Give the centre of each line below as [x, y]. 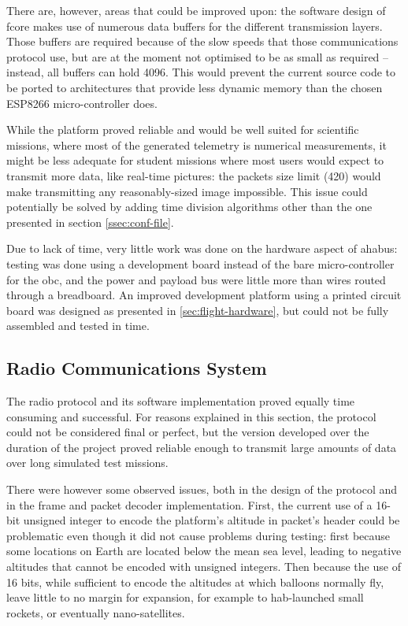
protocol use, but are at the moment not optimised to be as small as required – [198, 56]
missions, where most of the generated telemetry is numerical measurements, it [197, 144]
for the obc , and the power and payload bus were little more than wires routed [196, 279]
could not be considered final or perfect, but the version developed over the [188, 432]
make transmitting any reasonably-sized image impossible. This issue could [187, 191]
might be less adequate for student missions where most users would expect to [195, 160]
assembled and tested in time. [78, 326]
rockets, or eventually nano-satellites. [96, 612]
